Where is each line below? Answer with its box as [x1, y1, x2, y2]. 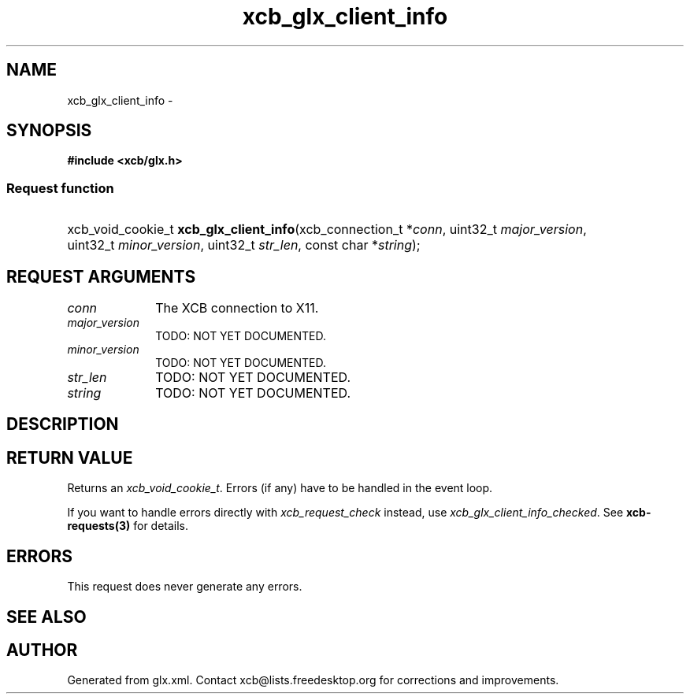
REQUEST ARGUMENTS [6, 266, 196, 287]
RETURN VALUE [6, 447, 133, 468]
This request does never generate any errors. [67, 580, 302, 594]
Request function [6, 180, 114, 196]
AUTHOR [6, 639, 78, 660]
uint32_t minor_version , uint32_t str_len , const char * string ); [67, 237, 421, 254]
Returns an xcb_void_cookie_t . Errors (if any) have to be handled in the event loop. [67, 481, 493, 495]
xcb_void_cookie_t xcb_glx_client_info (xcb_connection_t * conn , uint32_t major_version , [67, 221, 587, 238]
